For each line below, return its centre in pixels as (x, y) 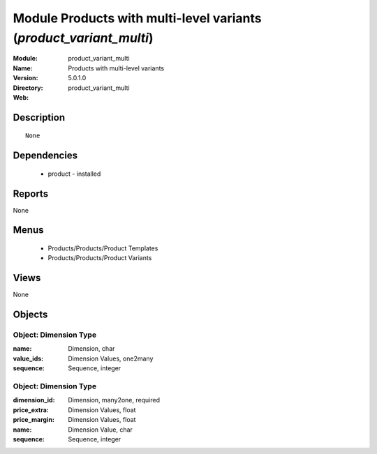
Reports (31, 194)
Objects (30, 315)
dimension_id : (34, 400)
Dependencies (45, 156)
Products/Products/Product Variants (100, 258)
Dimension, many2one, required (114, 400)
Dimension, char (91, 349)
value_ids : (28, 358)
